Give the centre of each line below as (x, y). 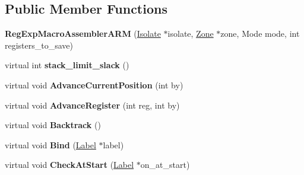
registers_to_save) (39, 45)
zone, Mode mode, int (260, 34)
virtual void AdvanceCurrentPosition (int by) (94, 85)
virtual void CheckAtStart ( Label (69, 165)
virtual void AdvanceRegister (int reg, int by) (92, 105)
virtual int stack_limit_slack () (67, 65)
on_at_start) (165, 165)
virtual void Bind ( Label (50, 144)
